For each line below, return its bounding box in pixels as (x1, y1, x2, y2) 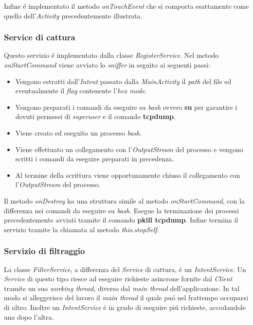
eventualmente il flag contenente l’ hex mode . (15, 86, 147, 96)
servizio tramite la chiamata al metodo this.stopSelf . (4, 224, 159, 234)
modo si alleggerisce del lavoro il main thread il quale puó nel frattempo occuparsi (4, 292, 248, 303)
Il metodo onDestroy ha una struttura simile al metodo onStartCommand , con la (4, 195, 245, 205)
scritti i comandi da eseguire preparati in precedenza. (15, 154, 174, 164)
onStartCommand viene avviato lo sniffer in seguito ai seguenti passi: (4, 60, 210, 69)
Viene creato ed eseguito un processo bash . (15, 127, 142, 137)
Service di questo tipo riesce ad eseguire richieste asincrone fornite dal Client (4, 274, 233, 284)
